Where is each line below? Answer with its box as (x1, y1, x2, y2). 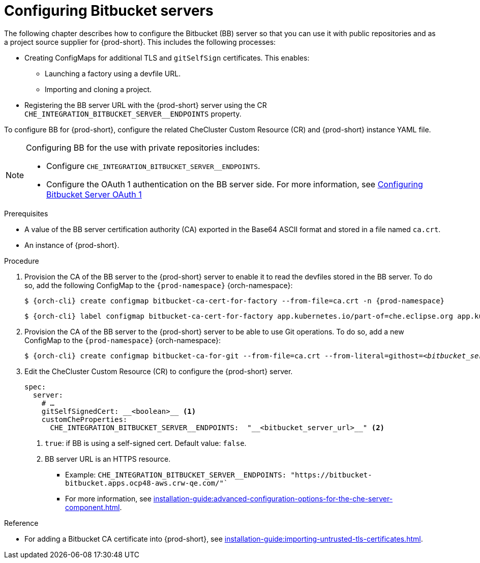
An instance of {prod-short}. (24, 240, 119, 249)
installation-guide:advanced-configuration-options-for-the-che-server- (153, 494, 393, 503)
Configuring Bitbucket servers (4, 2, 214, 19)
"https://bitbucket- (290, 470, 372, 479)
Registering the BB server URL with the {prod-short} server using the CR (24, 100, 267, 109)
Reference (4, 518, 39, 527)
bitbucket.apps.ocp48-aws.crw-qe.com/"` (65, 478, 228, 487)
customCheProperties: (41, 415, 128, 424)
